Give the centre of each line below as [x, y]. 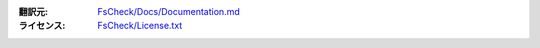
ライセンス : [42, 26]
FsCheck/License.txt [140, 26]
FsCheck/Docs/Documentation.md [168, 11]
